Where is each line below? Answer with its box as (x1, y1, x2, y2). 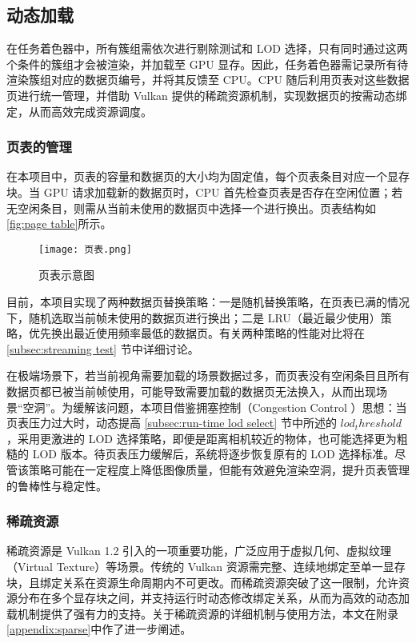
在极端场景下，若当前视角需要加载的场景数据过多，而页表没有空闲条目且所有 (6, 367, 410, 384)
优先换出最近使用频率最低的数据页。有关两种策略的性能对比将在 (28, 325, 365, 341)
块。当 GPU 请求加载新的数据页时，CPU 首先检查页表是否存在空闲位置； (6, 183, 392, 200)
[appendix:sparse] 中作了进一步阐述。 (6, 621, 192, 637)
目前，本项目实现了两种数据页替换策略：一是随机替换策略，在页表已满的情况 (6, 294, 410, 310)
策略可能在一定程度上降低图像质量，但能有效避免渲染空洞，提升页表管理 (28, 461, 410, 477)
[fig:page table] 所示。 (6, 215, 112, 232)
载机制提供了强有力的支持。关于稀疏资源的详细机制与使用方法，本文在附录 (6, 605, 398, 621)
